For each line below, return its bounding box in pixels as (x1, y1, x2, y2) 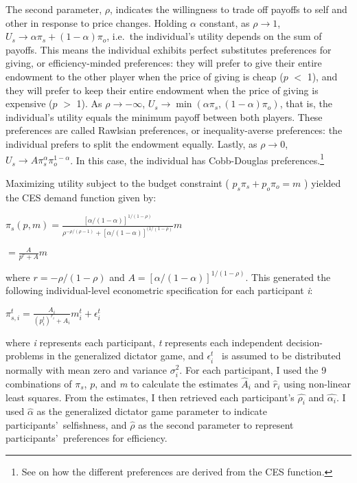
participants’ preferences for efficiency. (5, 431, 168, 445)
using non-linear (283, 376, 352, 390)
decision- (286, 335, 323, 349)
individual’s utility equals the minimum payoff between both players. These (5, 109, 323, 124)
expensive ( (5, 96, 53, 111)
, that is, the (279, 96, 332, 111)
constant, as (199, 15, 250, 30)
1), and (307, 69, 338, 83)
